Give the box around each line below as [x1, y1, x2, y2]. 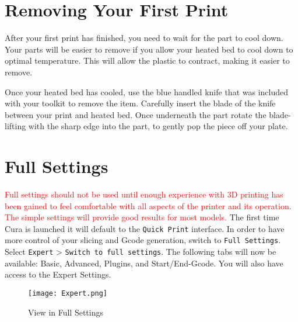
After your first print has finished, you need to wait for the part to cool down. [5, 32, 283, 44]
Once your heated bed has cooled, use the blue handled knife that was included [5, 85, 289, 98]
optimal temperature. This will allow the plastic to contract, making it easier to [5, 54, 290, 67]
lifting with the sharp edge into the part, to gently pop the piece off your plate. [5, 120, 288, 132]
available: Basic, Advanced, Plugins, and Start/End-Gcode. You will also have [5, 257, 283, 269]
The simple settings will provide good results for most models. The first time [5, 211, 279, 223]
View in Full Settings [28, 306, 104, 318]
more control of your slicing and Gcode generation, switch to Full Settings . [5, 234, 281, 246]
